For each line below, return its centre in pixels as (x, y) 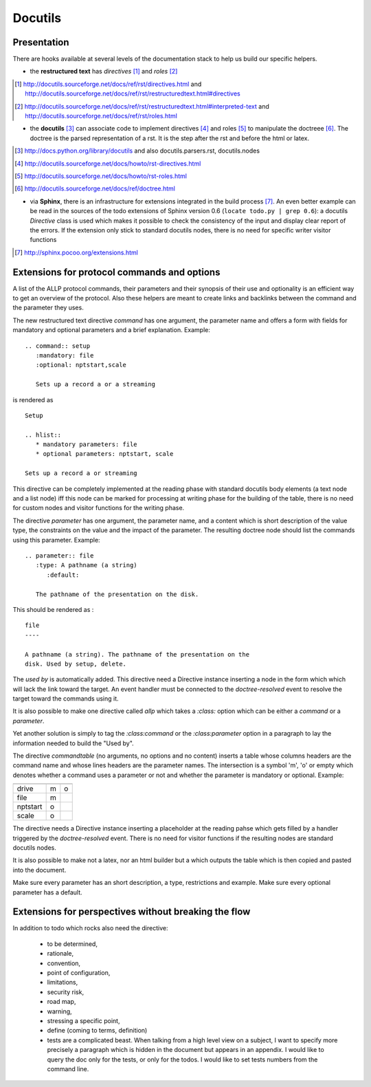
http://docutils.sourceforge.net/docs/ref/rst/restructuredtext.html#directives (133, 94)
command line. (68, 1068)
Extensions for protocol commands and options (116, 272)
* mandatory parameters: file (86, 444)
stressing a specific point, (83, 1020)
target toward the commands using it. (66, 699)
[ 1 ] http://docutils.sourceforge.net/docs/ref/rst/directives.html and (108, 84)
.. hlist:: (43, 435)
